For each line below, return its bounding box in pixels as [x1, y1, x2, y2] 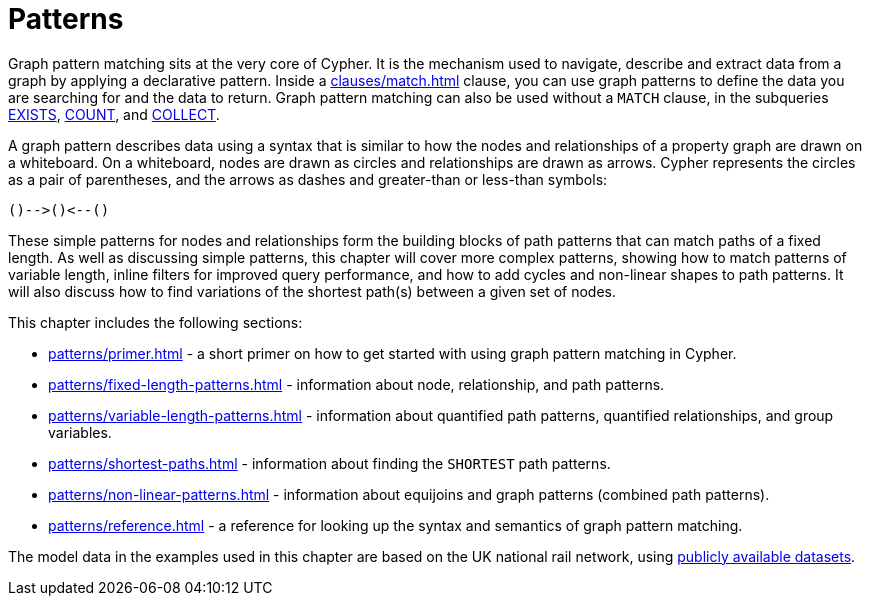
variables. [48, 423, 112, 441]
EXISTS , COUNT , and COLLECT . [8, 105, 220, 123]
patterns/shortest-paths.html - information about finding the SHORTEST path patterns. [48, 454, 611, 472]
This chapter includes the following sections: [8, 313, 303, 331]
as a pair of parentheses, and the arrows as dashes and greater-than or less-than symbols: [8, 170, 608, 188]
